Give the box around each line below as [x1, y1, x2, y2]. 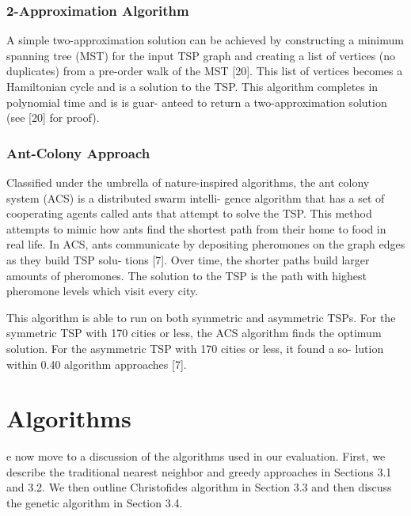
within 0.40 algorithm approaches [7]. [6, 355, 187, 372]
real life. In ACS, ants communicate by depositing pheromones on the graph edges [6, 236, 405, 252]
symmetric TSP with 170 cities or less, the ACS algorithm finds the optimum [6, 324, 382, 341]
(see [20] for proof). [6, 109, 100, 126]
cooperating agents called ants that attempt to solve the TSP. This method [6, 205, 372, 222]
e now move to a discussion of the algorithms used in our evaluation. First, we [6, 448, 386, 465]
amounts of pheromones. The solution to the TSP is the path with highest [6, 267, 367, 283]
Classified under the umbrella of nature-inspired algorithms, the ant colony [6, 174, 370, 190]
